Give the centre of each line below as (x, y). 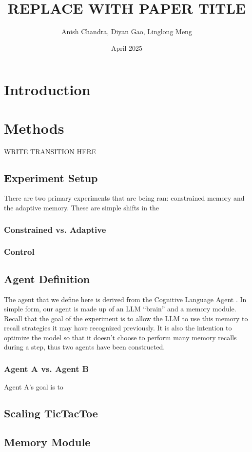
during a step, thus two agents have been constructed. (85, 347)
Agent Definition (47, 278)
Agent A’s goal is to (34, 387)
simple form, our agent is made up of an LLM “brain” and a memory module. (120, 309)
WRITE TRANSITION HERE (50, 151)
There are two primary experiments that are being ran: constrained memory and (124, 198)
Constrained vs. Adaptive (55, 229)
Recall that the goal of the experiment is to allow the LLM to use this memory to (126, 318)
